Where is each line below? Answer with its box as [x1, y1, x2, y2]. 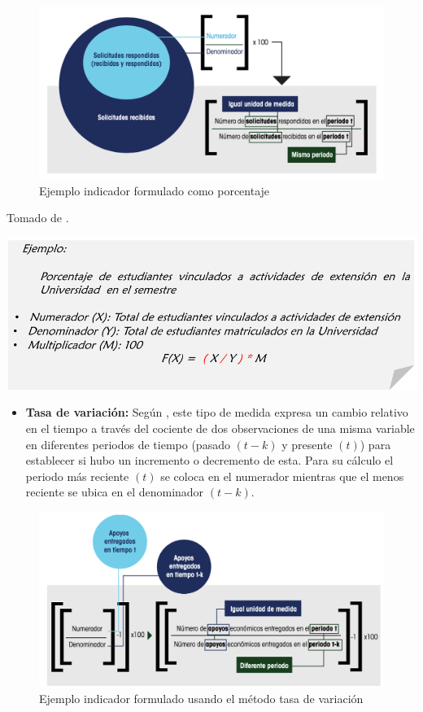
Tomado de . [7, 209, 69, 226]
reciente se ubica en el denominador [25, 483, 204, 500]
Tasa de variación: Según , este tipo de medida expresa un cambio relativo [25, 404, 408, 421]
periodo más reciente [25, 467, 129, 484]
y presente [281, 435, 333, 452]
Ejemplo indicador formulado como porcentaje [39, 181, 270, 199]
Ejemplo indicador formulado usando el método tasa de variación [39, 690, 364, 707]
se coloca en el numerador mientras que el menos [160, 467, 404, 484]
